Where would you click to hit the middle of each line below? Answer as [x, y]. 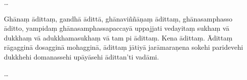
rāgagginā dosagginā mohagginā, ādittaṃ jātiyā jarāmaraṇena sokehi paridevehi [123, 47]
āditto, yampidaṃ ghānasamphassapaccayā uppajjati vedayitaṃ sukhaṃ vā [117, 28]
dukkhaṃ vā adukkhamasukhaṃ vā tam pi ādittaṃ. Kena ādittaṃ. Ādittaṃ [118, 37]
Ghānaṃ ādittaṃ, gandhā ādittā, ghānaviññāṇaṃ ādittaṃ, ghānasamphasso [118, 18]
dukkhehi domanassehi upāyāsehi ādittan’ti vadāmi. [81, 56]
